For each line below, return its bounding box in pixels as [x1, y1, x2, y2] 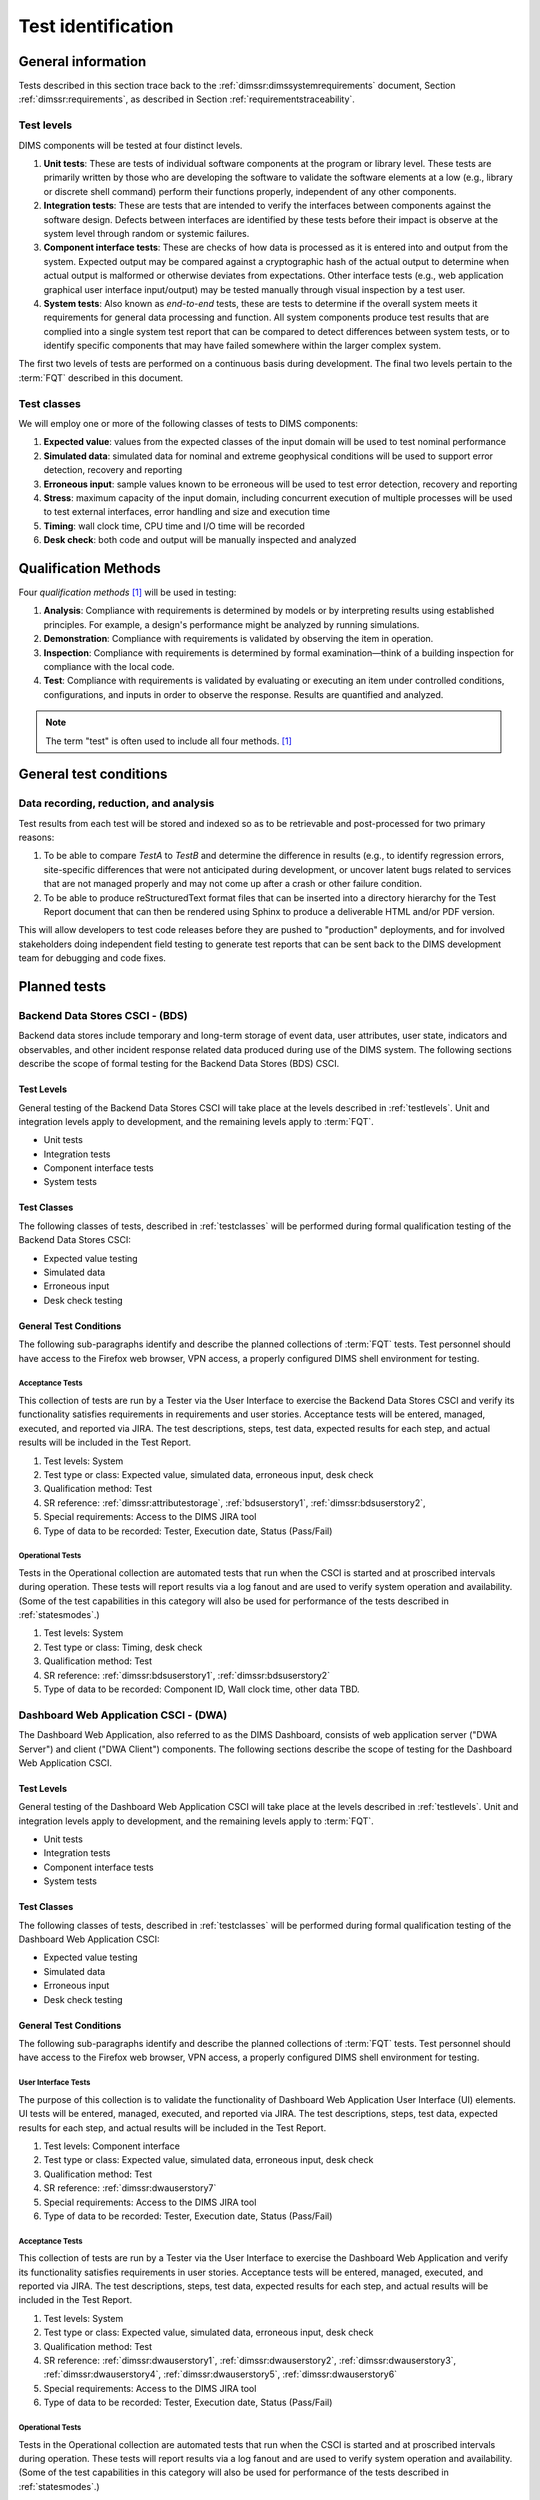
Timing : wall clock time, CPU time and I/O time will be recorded [43, 520, 305, 532]
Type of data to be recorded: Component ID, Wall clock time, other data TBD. [43, 1683, 360, 1695]
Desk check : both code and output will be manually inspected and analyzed [43, 534, 357, 546]
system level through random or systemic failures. [43, 227, 250, 239]
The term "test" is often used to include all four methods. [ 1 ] [45, 735, 292, 747]
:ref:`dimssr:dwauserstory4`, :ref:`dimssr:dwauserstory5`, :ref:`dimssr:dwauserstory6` [43, 2368, 398, 2380]
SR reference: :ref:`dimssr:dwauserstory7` [43, 2182, 217, 2194]
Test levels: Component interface [43, 2140, 180, 2152]
